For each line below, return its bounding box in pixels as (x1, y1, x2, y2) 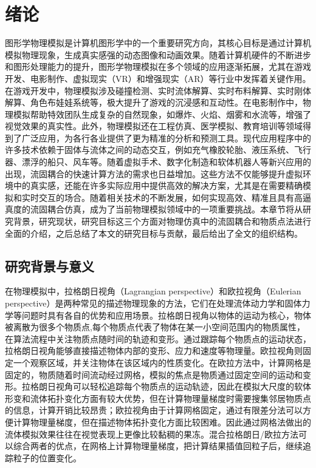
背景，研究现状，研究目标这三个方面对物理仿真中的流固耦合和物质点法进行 (13, 215, 311, 228)
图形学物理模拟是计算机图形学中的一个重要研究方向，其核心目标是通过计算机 (5, 36, 311, 49)
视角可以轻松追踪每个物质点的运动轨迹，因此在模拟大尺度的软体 (55, 380, 311, 393)
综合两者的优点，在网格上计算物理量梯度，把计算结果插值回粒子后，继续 (13, 439, 303, 452)
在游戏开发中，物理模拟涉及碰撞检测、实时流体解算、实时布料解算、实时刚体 (5, 84, 311, 97)
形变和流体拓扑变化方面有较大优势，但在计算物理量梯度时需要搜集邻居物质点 (5, 392, 311, 404)
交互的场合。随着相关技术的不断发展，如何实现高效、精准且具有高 (38, 191, 303, 203)
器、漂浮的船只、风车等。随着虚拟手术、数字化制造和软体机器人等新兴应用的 (5, 155, 311, 168)
